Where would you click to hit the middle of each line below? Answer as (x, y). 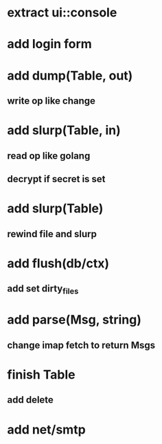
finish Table (41, 375)
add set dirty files (43, 290)
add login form (50, 44)
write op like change (51, 101)
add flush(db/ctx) (58, 263)
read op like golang (49, 156)
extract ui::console (62, 13)
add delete (30, 400)
